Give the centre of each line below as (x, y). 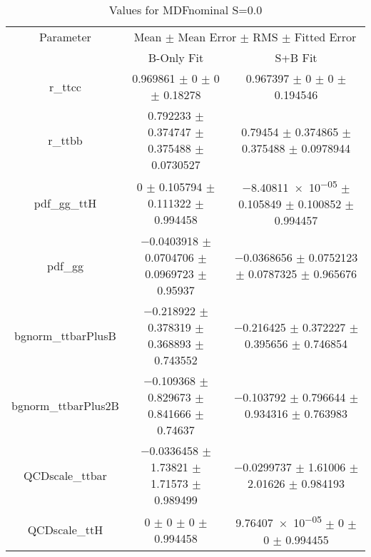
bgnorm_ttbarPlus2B (65, 405)
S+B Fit (296, 57)
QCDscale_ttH (65, 530)
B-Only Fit (176, 57)
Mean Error (207, 37)
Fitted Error (325, 37)
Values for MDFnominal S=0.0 (185, 10)
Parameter (65, 37)
